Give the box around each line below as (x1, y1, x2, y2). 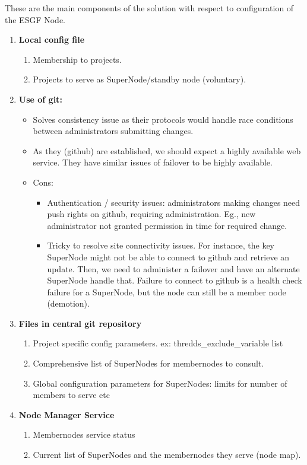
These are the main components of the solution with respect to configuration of (5, 2, 294, 14)
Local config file (18, 33, 85, 46)
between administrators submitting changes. (33, 125, 194, 137)
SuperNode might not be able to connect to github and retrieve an (47, 250, 290, 263)
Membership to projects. (33, 53, 122, 65)
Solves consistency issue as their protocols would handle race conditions (33, 113, 293, 125)
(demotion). (47, 297, 90, 310)
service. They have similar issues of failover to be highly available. (33, 156, 273, 168)
